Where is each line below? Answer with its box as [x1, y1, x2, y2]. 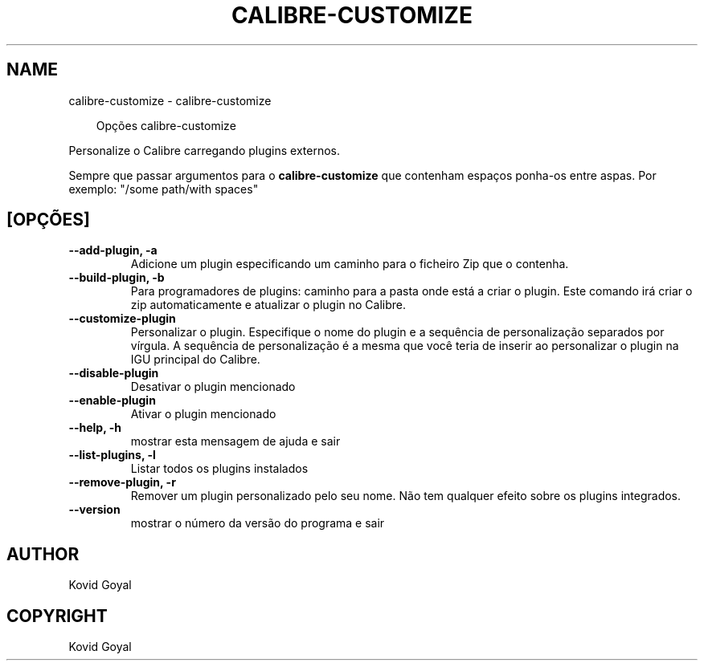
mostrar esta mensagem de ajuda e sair [130, 434, 341, 449]
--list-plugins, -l [68, 448, 156, 462]
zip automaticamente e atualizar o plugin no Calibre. [130, 298, 407, 312]
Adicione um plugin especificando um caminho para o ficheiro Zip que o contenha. [130, 257, 569, 271]
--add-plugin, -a [68, 243, 158, 258]
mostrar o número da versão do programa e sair [130, 516, 385, 531]
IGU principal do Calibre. [130, 352, 260, 367]
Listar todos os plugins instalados [130, 462, 309, 476]
